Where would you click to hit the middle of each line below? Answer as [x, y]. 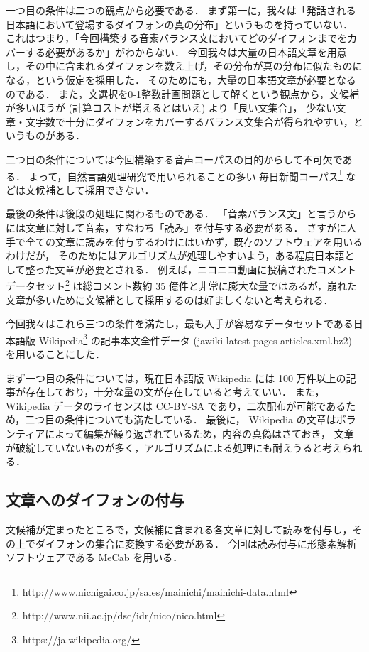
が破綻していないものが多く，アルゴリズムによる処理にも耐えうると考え [174, 447]
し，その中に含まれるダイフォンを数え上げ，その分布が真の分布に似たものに [184, 66]
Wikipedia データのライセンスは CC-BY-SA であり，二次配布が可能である [176, 405]
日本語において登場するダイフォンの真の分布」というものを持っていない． [179, 24]
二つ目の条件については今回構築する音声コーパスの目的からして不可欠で [174, 159]
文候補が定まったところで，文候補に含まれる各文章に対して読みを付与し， [179, 529]
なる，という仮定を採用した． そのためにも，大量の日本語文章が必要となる [181, 79]
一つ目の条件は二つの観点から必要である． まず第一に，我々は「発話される [181, 10]
